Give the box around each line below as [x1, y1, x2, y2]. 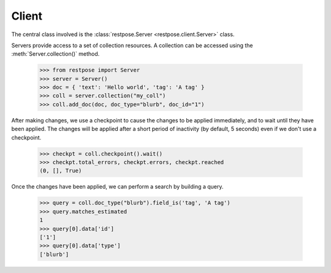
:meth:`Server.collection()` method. [11, 50, 100, 58]
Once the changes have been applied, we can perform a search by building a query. [11, 183, 224, 190]
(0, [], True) [39, 167, 82, 174]
